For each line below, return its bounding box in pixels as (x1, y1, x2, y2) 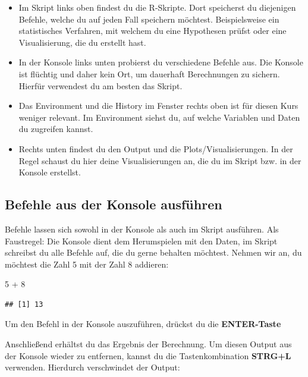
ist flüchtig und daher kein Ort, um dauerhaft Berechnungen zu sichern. (18, 67, 280, 80)
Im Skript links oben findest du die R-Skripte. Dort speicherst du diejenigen (18, 1, 296, 13)
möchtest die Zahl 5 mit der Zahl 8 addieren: (5, 257, 169, 270)
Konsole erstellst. (18, 166, 81, 178)
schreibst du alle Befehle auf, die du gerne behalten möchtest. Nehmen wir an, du (5, 246, 302, 259)
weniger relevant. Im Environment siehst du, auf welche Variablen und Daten (18, 111, 300, 123)
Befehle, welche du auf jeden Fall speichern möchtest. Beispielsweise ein (18, 12, 279, 25)
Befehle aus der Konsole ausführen (5, 195, 222, 213)
